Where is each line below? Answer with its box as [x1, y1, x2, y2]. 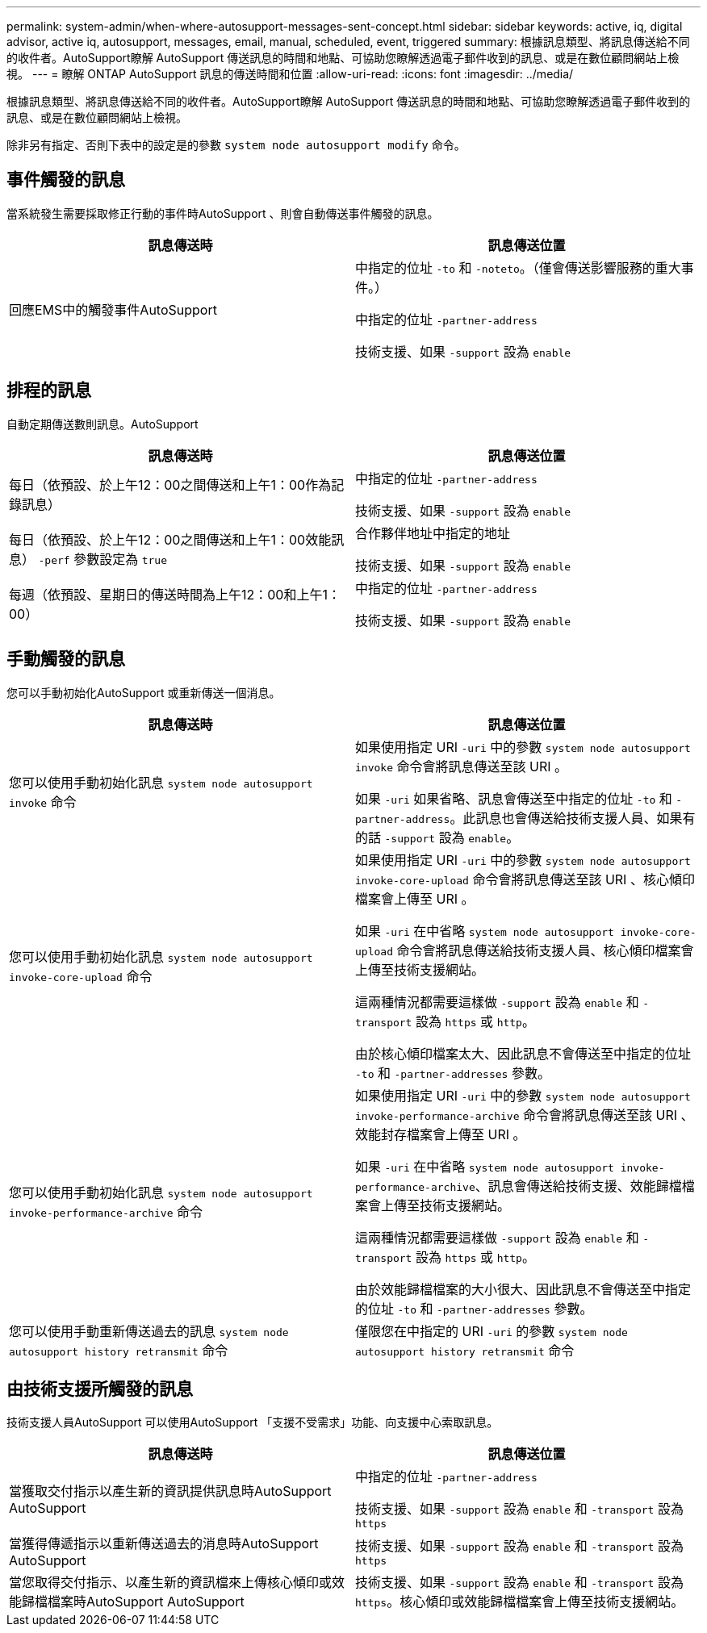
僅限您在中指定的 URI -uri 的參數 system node [355, 1322, 628, 1339]
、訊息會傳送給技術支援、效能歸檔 [475, 1177, 682, 1194]
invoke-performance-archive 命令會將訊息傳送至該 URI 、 [355, 1106, 694, 1123]
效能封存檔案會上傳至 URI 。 [355, 1126, 526, 1142]
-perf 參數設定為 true [38, 550, 167, 567]
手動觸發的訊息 [6, 649, 125, 670]
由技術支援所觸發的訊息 [6, 1378, 193, 1399]
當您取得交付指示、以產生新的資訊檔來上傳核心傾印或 [9, 1574, 333, 1591]
